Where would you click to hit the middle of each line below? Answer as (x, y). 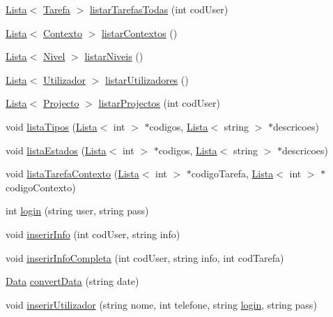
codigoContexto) (41, 187)
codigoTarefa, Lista (232, 174)
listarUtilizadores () (147, 79)
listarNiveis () (114, 56)
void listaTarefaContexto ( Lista (72, 174)
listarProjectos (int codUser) (159, 103)
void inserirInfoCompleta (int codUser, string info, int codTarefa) (145, 257)
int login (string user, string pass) (77, 211)
